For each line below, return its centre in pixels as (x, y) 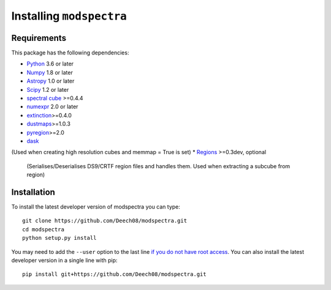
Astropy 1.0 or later (51, 81)
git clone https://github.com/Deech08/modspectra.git (105, 221)
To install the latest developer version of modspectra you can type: (96, 207)
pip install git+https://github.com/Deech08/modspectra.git (114, 274)
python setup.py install (59, 238)
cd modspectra (43, 229)
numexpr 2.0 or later (52, 106)
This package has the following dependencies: (70, 53)
